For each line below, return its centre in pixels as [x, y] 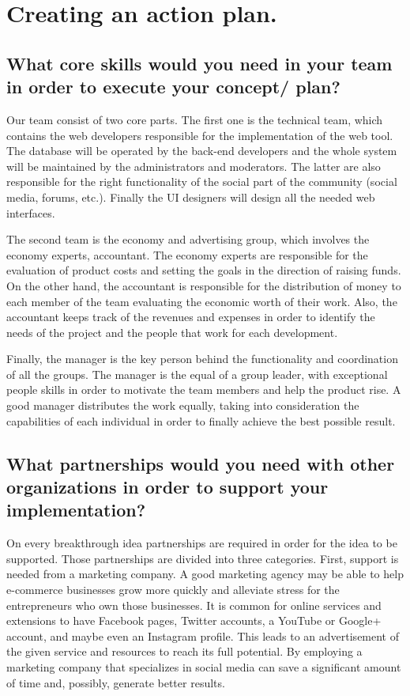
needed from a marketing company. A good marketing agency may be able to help [205, 574]
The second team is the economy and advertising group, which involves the [188, 239]
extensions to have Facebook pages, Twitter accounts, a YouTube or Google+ [194, 620]
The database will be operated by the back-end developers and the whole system [202, 151]
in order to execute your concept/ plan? [173, 87]
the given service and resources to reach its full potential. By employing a [184, 651]
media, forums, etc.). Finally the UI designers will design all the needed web [191, 197]
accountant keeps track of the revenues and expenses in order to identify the [191, 317]
